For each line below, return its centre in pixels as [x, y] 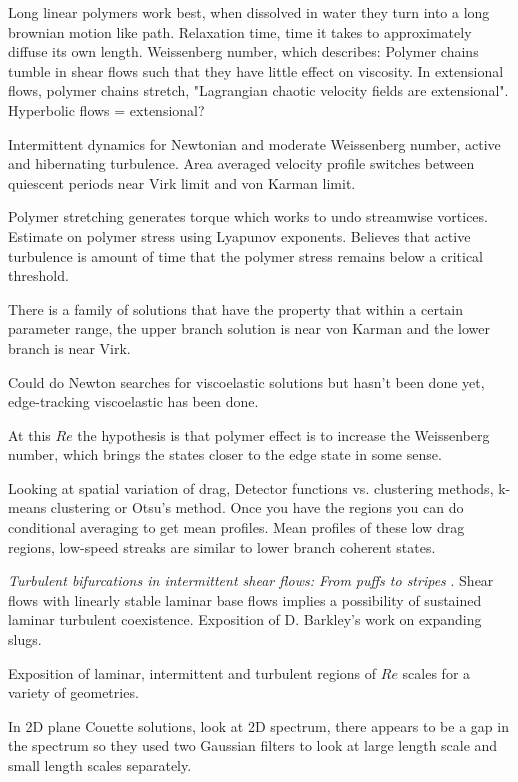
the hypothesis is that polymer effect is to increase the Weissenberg [283, 434]
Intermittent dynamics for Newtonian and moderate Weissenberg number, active [254, 143]
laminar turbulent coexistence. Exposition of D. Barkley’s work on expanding [245, 619]
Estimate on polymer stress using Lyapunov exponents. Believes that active [239, 235]
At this [29, 434]
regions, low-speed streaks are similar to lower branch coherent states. [222, 546]
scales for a [436, 672]
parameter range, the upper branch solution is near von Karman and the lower [249, 328]
